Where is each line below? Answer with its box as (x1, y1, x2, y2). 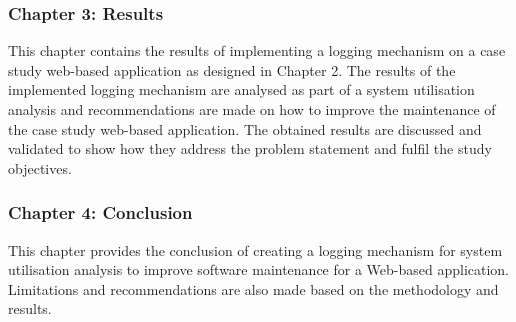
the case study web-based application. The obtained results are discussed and (8, 118, 482, 139)
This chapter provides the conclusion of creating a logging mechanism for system (8, 239, 503, 260)
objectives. (8, 157, 72, 178)
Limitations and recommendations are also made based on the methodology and (8, 278, 499, 299)
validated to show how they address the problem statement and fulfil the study (8, 138, 492, 159)
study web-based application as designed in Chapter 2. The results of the (8, 59, 456, 80)
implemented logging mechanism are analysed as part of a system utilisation (8, 79, 475, 100)
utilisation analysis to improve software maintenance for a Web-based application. (8, 259, 510, 280)
